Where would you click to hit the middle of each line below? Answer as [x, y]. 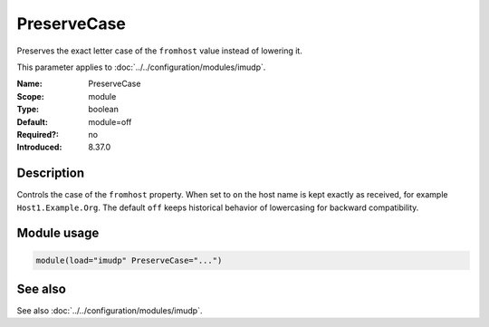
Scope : [30, 96]
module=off [110, 121]
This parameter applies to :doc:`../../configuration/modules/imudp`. [141, 67]
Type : [28, 110]
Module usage [58, 233]
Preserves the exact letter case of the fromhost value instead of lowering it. [159, 51]
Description [51, 173]
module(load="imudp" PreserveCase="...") [129, 260]
